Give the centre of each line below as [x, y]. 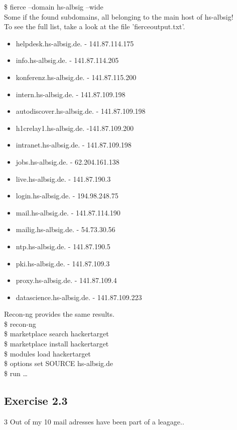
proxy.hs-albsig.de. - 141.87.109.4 [66, 280]
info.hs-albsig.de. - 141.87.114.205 [67, 60]
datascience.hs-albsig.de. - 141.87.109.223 [79, 297]
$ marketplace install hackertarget [56, 344]
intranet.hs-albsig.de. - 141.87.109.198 [74, 145]
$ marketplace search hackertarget [56, 334]
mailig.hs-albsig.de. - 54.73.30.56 [66, 229]
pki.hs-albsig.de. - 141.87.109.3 [63, 263]
